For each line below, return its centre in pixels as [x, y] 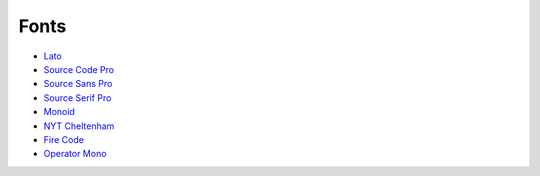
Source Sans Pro [78, 84]
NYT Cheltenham [79, 126]
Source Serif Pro [77, 97]
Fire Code [64, 139]
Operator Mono [75, 154]
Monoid [59, 112]
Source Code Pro [79, 69]
